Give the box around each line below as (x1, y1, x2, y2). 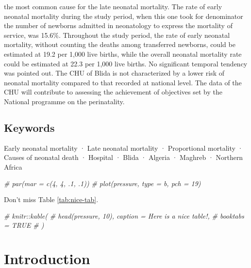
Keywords (4, 120, 55, 135)
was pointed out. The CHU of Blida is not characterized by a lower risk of (4, 68, 224, 78)
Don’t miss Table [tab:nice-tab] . (4, 194, 99, 205)
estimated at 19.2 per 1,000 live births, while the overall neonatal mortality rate (4, 48, 242, 59)
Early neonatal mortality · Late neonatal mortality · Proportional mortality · (4, 142, 243, 153)
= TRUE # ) (4, 220, 44, 230)
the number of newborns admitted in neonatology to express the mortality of (4, 20, 233, 31)
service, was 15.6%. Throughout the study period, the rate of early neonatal (4, 30, 230, 40)
